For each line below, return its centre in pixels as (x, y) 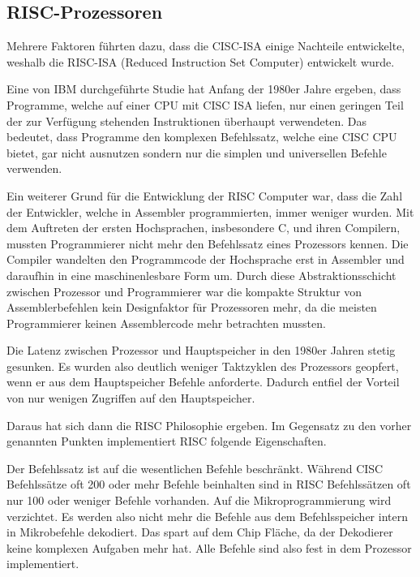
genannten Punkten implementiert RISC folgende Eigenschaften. (167, 441)
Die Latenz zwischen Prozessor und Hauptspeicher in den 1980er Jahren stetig (201, 350)
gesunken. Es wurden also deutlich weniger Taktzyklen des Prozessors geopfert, (203, 366)
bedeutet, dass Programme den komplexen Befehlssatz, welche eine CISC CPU (202, 137)
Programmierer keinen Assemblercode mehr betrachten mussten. (166, 323)
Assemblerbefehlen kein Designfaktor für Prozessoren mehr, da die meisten (192, 307)
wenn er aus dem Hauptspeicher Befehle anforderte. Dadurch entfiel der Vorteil (203, 382)
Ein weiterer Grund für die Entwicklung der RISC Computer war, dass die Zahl (205, 195)
